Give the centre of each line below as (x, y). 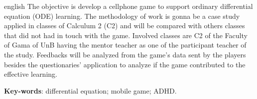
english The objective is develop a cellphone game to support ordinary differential (128, 6)
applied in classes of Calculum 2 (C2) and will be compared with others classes (125, 25)
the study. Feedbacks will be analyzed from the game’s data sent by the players (125, 54)
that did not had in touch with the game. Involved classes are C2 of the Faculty (126, 35)
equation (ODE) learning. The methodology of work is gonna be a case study (122, 16)
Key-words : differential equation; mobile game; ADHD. (90, 90)
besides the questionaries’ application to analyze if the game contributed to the (125, 64)
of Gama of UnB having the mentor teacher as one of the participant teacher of (125, 45)
